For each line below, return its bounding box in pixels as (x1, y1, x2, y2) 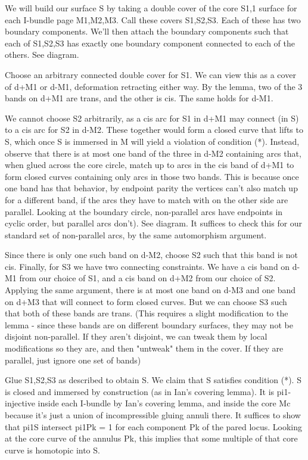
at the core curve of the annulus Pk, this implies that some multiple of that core (5, 432, 298, 445)
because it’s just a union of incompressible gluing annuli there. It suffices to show (5, 409, 301, 421)
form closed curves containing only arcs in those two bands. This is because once (5, 170, 299, 182)
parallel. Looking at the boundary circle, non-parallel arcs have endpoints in (5, 205, 283, 217)
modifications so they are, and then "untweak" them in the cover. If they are (5, 342, 284, 355)
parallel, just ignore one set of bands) (5, 353, 141, 366)
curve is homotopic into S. (5, 443, 100, 456)
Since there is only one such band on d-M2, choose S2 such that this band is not (5, 248, 298, 261)
